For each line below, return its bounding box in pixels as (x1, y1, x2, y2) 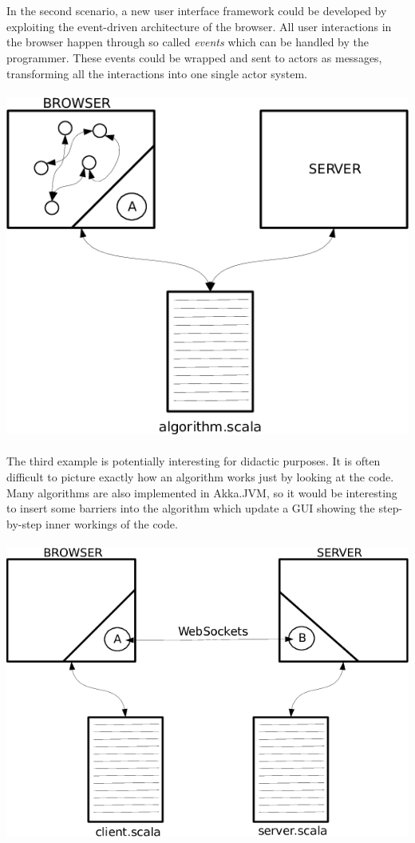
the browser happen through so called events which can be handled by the (6, 34, 369, 50)
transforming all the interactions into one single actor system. (6, 65, 307, 81)
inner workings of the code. (45, 515, 178, 532)
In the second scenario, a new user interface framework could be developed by (6, 2, 387, 19)
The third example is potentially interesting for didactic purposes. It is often (6, 453, 381, 469)
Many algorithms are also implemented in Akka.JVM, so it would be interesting (6, 484, 397, 501)
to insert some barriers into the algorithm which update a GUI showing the (6, 500, 375, 516)
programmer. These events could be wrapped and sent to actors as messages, (6, 49, 382, 65)
